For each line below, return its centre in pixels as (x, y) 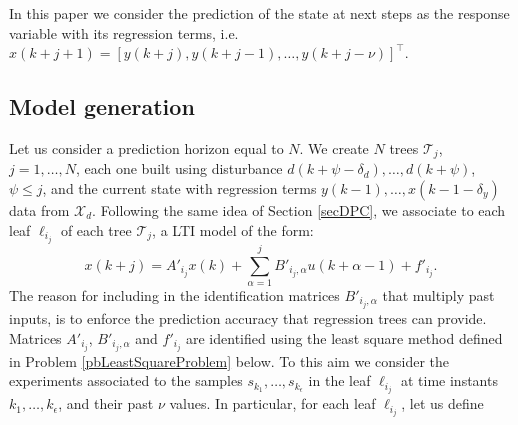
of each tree (96, 229)
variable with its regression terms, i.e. (124, 32)
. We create (334, 147)
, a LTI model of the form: (233, 229)
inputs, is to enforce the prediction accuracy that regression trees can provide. (248, 317)
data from (39, 210)
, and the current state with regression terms (179, 188)
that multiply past (438, 294)
